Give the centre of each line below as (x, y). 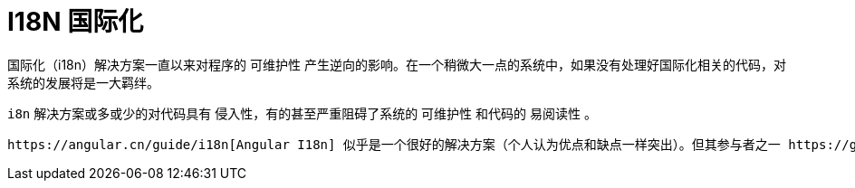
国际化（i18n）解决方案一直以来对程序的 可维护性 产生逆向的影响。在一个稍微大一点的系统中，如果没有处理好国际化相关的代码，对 (397, 64)
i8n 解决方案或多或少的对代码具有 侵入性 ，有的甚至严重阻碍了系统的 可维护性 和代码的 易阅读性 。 (302, 113)
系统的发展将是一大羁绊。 (83, 82)
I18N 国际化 (76, 22)
